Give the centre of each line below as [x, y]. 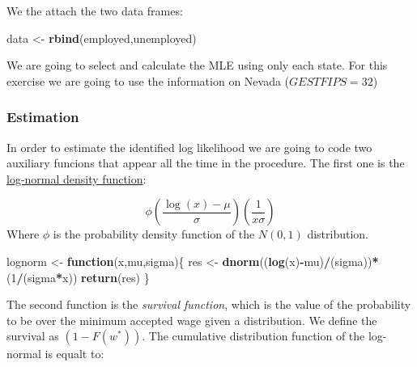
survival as [33, 336]
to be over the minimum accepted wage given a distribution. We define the [192, 320]
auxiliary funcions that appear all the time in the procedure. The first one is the [206, 163]
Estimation [43, 117]
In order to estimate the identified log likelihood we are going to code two [189, 147]
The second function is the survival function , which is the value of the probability [209, 304]
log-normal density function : [77, 178]
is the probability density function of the [154, 234]
